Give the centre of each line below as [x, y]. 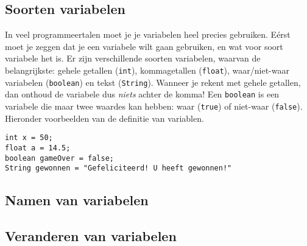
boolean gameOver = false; [59, 158]
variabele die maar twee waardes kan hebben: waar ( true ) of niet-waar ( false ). [154, 106]
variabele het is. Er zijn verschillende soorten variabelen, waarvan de [133, 58]
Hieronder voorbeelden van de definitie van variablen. [104, 118]
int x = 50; [29, 138]
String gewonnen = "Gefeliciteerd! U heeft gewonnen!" [118, 168]
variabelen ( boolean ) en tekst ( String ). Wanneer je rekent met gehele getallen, [153, 82]
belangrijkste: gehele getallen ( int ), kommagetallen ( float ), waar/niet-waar [147, 70]
